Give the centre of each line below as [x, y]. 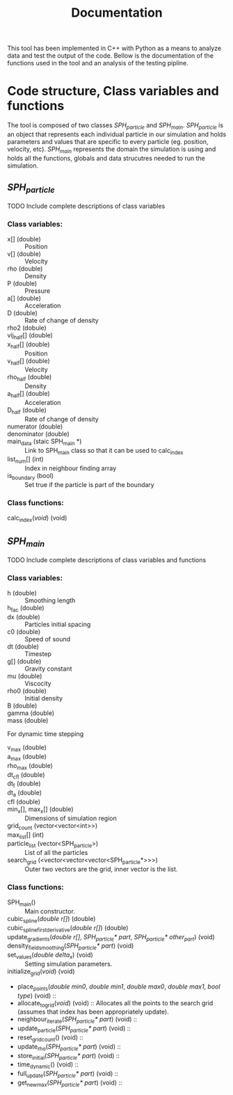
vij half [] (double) [30, 336]
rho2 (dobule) [27, 328]
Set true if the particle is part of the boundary [89, 484]
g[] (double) [24, 662]
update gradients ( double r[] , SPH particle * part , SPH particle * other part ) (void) [111, 937]
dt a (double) [25, 793]
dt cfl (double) [26, 775]
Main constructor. [50, 911]
